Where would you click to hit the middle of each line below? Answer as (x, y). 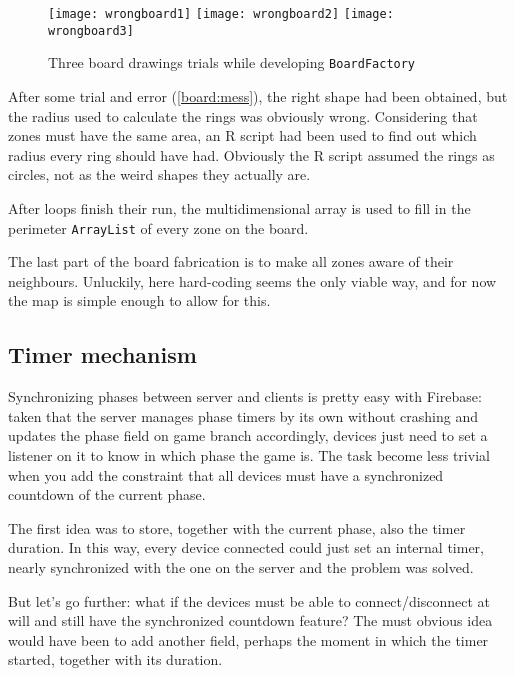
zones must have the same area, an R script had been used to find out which (242, 135)
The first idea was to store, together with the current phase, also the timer (237, 527)
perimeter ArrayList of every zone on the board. (158, 227)
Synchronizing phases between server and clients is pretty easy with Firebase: (245, 396)
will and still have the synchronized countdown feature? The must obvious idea (250, 620)
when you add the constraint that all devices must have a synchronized (226, 474)
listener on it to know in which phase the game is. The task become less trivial (249, 454)
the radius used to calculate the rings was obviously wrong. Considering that (243, 115)
